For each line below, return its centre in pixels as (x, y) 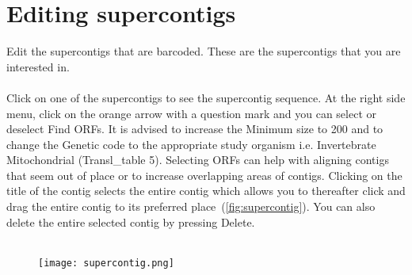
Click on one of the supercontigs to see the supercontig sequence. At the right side (206, 97)
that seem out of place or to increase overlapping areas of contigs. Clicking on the (204, 175)
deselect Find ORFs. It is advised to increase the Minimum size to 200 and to (195, 129)
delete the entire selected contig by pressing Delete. (131, 222)
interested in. (38, 66)
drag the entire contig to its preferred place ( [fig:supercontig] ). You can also (191, 206)
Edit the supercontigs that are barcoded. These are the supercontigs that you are (204, 51)
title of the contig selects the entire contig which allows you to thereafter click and (206, 191)
